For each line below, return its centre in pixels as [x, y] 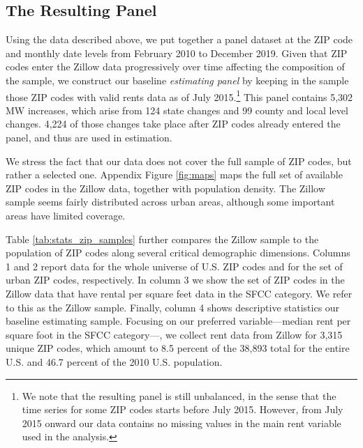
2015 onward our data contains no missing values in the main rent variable [181, 423]
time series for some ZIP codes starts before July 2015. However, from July [183, 409]
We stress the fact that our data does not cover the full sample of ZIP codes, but [179, 161]
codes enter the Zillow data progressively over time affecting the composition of [175, 67]
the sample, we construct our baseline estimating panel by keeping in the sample [177, 80]
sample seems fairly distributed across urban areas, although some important [170, 202]
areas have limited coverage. [66, 215]
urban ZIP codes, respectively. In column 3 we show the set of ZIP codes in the [175, 280]
